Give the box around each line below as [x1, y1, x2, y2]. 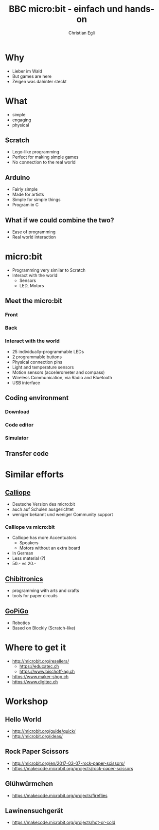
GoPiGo [5, 607, 29, 615]
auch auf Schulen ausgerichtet [12, 506, 74, 512]
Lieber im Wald [12, 68, 42, 74]
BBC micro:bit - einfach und [9, 3, 123, 15]
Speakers [19, 540, 39, 546]
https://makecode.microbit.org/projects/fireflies [12, 793, 108, 798]
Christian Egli [68, 30, 95, 36]
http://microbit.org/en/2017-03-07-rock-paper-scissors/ [12, 760, 125, 766]
